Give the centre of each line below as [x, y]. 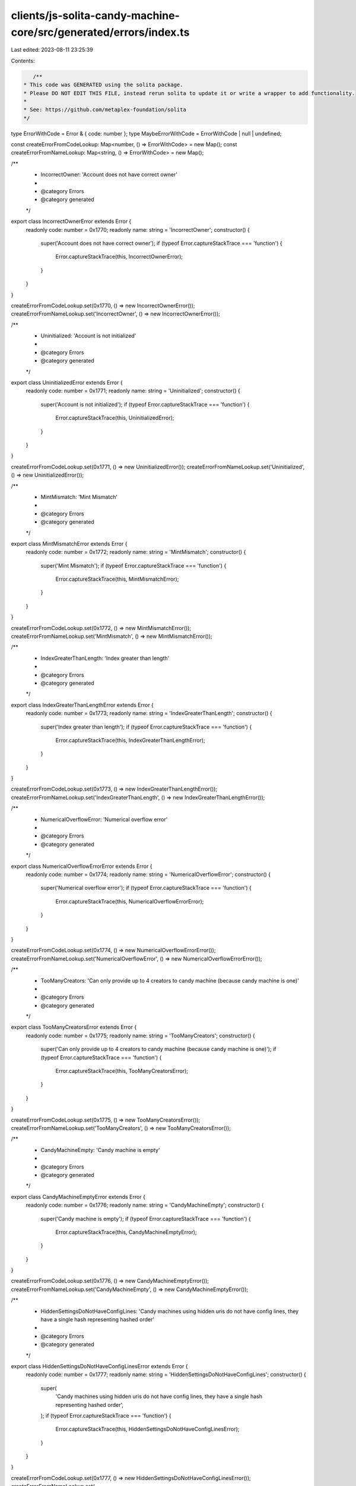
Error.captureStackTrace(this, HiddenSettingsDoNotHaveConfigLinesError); [147, 1429]
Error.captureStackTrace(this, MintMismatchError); [117, 579]
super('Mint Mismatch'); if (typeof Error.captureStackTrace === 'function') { [133, 565]
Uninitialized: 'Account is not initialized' [88, 336]
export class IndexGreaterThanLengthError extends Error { [82, 705]
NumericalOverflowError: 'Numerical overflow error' [104, 819]
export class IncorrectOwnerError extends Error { [71, 221]
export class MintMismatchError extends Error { [69, 543]
